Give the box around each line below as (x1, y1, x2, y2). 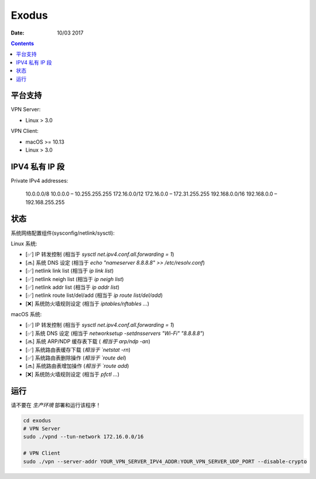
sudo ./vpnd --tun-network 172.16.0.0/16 (23, 433, 144, 440)
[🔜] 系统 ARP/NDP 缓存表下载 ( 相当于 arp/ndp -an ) (25, 338, 150, 345)
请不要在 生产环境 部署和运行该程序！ (11, 401, 101, 408)
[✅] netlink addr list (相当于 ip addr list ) (25, 283, 120, 290)
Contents (11, 40, 35, 47)
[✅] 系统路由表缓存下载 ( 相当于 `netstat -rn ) (25, 346, 131, 353)
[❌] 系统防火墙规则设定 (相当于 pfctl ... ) (25, 371, 120, 378)
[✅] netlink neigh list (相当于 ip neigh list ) (25, 275, 124, 282)
